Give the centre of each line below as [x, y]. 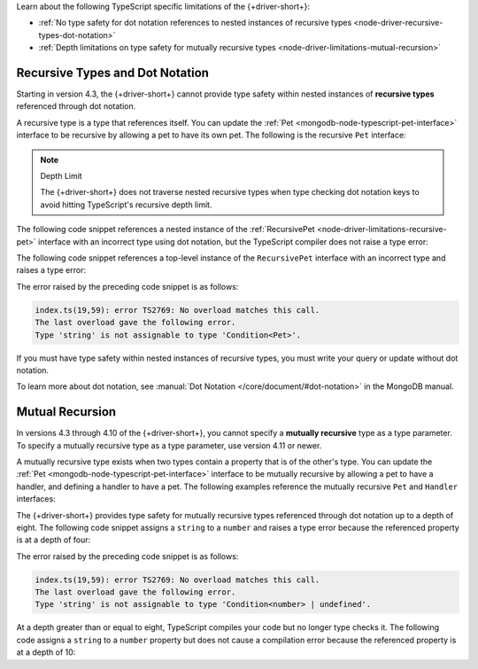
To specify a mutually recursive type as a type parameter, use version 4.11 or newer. [169, 445]
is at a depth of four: [54, 540]
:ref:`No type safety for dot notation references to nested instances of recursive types [195, 23]
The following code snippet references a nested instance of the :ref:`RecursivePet [166, 229]
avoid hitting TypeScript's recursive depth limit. [126, 205]
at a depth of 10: [46, 652]
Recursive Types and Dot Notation [113, 72]
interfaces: [36, 499]
